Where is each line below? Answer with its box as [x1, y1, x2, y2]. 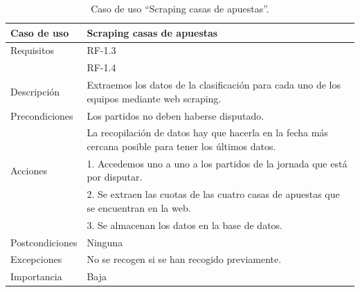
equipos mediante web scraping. [87, 91, 222, 105]
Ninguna [87, 235, 123, 249]
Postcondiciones [10, 235, 78, 249]
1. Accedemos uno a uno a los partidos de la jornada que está [87, 156, 348, 170]
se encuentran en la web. [87, 200, 191, 215]
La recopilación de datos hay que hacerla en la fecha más [87, 125, 328, 140]
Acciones [10, 163, 47, 177]
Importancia [10, 269, 62, 284]
